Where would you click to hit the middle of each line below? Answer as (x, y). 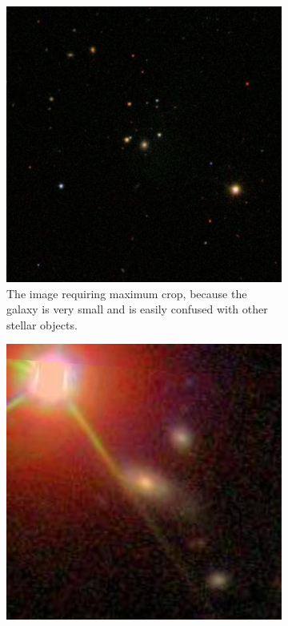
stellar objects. (42, 324)
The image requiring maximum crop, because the (127, 293)
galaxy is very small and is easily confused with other (137, 309)
